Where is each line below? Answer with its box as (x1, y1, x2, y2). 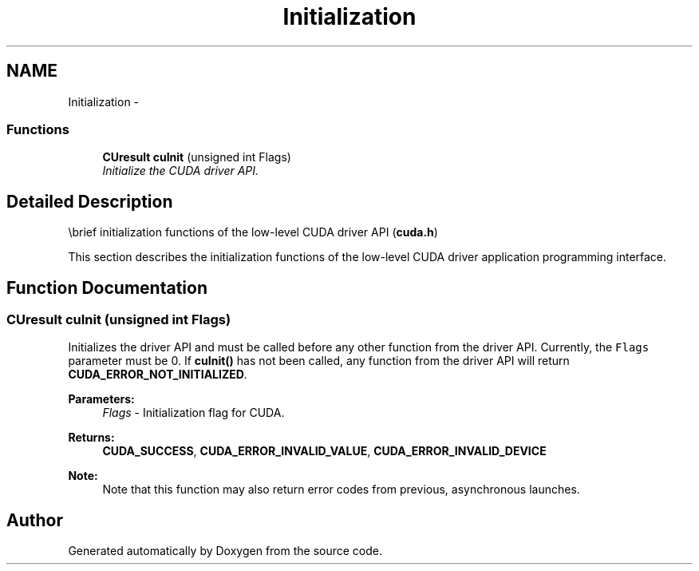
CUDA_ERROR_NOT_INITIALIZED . (68, 367, 247, 382)
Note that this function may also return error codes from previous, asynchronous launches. (102, 482, 580, 497)
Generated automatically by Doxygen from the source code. (68, 544, 383, 558)
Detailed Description (6, 191, 173, 212)
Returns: (68, 430, 115, 445)
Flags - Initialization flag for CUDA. (102, 406, 285, 420)
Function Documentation (6, 277, 207, 298)
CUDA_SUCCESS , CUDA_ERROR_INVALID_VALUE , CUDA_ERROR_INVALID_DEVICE (102, 444, 547, 458)
